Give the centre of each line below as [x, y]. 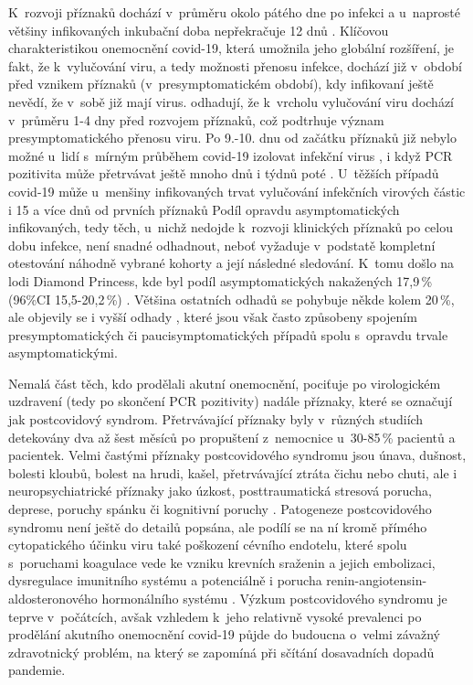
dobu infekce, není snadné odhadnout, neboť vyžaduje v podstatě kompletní [222, 245]
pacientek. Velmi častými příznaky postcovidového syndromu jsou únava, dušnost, [237, 455]
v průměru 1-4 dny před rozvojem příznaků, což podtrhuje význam [196, 119]
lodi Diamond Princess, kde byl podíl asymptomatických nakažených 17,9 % [221, 280]
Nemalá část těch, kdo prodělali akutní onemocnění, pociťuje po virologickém [225, 383]
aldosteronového [53, 598]
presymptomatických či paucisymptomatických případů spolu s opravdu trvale [228, 334]
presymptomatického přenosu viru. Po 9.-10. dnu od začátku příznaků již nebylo [232, 138]
